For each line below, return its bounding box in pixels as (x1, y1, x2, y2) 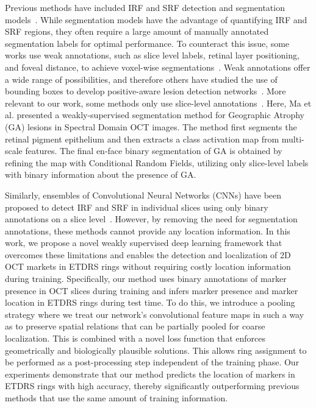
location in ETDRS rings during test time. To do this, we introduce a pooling (5, 296, 295, 309)
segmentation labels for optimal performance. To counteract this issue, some (5, 37, 290, 49)
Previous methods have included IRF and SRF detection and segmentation (5, 1, 285, 13)
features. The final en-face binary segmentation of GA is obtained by (25, 144, 282, 157)
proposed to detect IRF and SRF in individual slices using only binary (5, 200, 268, 213)
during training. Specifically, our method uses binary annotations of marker (5, 272, 287, 285)
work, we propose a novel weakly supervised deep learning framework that (5, 236, 282, 249)
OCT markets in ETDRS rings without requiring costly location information (5, 260, 291, 273)
